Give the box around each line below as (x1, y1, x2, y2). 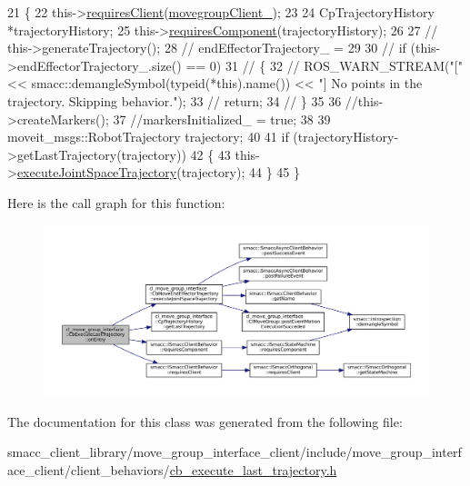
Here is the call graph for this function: (7, 193, 225, 212)
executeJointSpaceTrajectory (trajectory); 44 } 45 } (16, 163, 300, 182)
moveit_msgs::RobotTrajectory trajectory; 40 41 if (7, 127, 289, 146)
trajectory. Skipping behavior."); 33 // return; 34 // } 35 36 (7, 91, 342, 110)
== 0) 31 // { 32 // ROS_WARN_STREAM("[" (185, 55, 463, 74)
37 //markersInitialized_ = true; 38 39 (113, 109, 331, 128)
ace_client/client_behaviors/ (7, 460, 170, 479)
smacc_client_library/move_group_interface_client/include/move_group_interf (7, 442, 462, 461)
